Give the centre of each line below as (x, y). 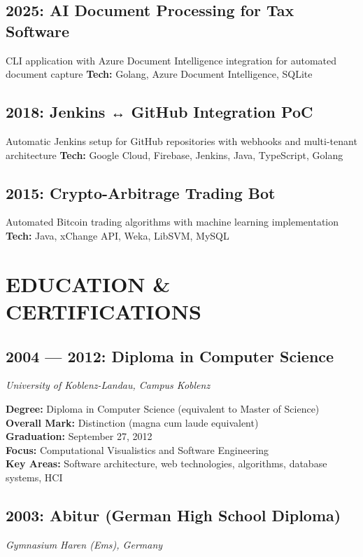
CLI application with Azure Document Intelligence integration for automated (171, 60)
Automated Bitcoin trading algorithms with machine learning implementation (172, 222)
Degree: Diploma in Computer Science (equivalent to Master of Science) (163, 408)
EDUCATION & (88, 283)
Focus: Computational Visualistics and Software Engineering (137, 449)
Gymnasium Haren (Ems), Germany (84, 544)
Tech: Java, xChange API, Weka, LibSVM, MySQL (118, 235)
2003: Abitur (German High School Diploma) (173, 515)
